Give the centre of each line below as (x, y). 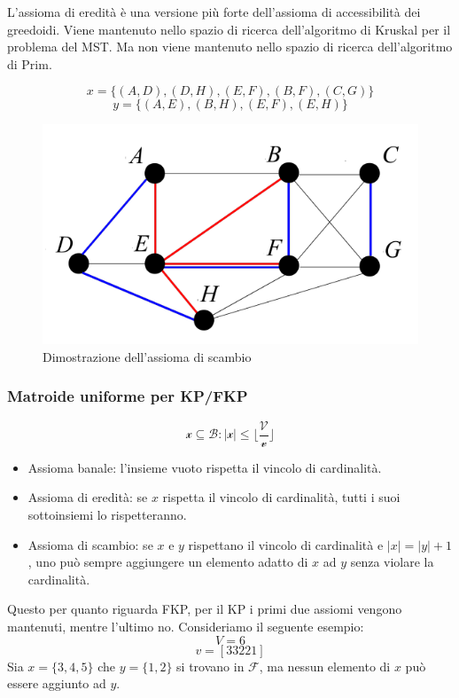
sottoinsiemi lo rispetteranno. (107, 514)
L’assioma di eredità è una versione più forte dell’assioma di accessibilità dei (214, 12)
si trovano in (210, 666)
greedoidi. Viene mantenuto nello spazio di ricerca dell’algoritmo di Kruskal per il (229, 29)
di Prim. (30, 63)
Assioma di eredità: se (88, 497)
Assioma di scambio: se (90, 544)
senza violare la (392, 562)
